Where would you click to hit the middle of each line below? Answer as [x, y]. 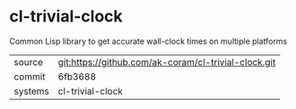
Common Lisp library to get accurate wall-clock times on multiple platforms [148, 41]
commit [30, 76]
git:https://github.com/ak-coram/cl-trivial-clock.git [167, 62]
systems [31, 91]
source [28, 62]
